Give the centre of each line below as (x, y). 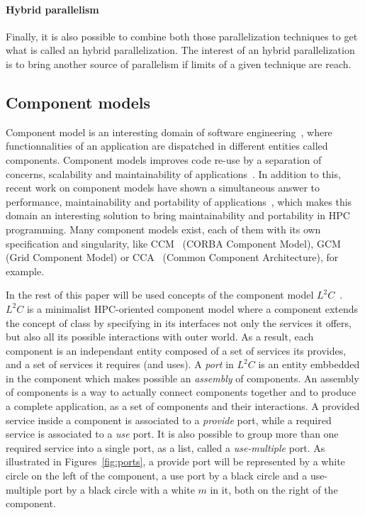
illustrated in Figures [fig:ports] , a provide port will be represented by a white (175, 461)
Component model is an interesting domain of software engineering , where (169, 132)
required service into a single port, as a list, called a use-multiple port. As (165, 447)
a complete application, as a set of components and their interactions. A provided (183, 406)
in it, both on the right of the (274, 489)
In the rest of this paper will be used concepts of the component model (160, 295)
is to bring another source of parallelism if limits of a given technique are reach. (179, 63)
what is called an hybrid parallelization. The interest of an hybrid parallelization (180, 50)
